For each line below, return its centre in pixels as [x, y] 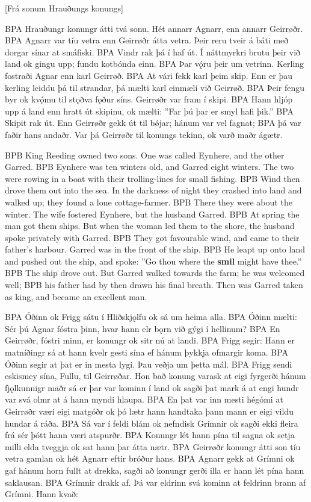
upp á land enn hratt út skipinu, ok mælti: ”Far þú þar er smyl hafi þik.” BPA [149, 111]
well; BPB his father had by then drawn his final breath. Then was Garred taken [154, 285]
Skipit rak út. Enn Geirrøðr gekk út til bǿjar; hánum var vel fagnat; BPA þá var [153, 123]
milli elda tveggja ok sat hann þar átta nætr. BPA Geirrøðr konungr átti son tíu [153, 446]
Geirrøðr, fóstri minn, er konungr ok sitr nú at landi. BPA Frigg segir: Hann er [150, 340]
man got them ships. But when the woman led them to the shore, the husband [150, 226]
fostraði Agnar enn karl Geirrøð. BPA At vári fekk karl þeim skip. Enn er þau [149, 75]
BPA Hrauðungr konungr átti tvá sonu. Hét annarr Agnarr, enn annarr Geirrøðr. [154, 28]
